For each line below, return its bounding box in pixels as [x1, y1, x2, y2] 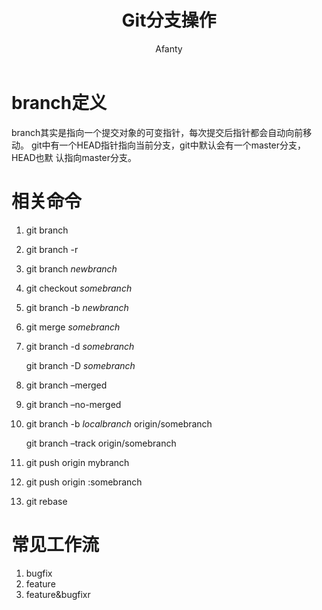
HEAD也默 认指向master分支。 [11, 151, 137, 163]
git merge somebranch [25, 321, 121, 333]
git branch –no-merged [25, 398, 122, 410]
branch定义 [11, 91, 108, 114]
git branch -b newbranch [25, 301, 129, 313]
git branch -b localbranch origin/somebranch [25, 417, 213, 430]
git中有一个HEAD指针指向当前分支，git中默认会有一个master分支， [30, 139, 307, 151]
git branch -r [25, 243, 79, 255]
